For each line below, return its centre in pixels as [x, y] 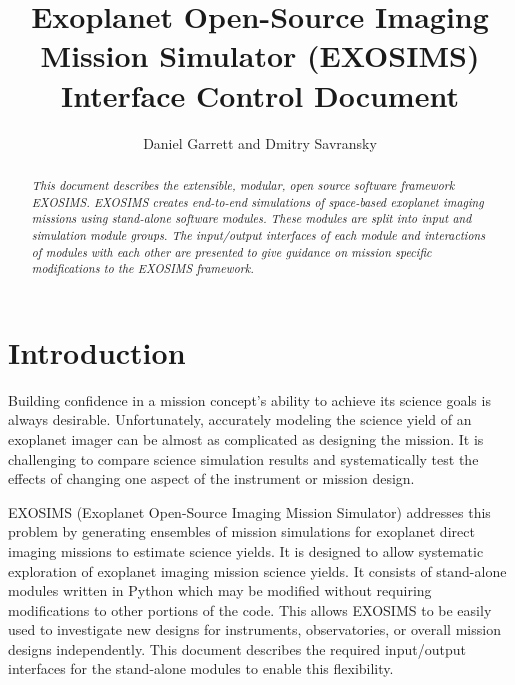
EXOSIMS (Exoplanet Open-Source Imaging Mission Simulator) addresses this [249, 511]
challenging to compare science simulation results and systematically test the [243, 458]
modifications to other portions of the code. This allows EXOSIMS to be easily [250, 609]
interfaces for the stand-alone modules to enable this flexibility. [201, 668]
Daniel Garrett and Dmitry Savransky [260, 142]
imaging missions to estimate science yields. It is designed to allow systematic [246, 550]
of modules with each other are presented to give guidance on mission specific [231, 251]
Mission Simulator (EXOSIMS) [260, 55]
